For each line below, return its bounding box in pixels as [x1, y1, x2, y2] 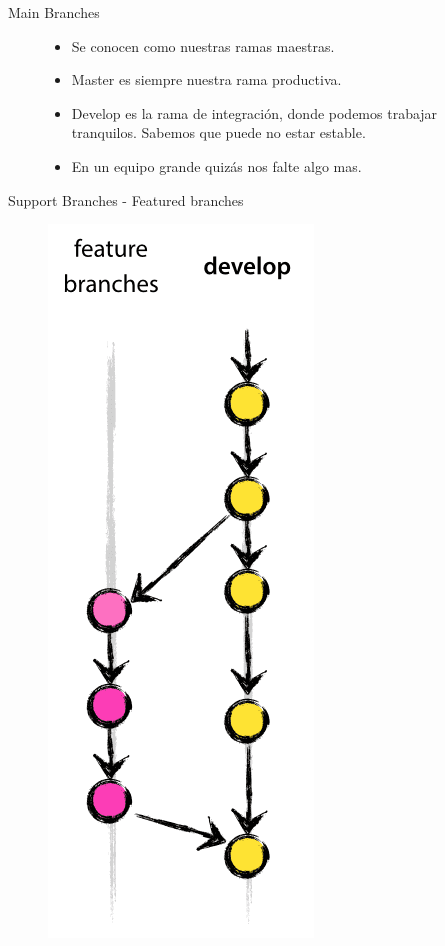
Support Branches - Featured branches [8, 189, 244, 210]
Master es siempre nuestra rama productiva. [71, 69, 342, 90]
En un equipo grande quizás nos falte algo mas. [71, 155, 362, 176]
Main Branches [8, 2, 100, 22]
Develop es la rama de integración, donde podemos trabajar [71, 102, 438, 123]
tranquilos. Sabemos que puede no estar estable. [71, 122, 366, 143]
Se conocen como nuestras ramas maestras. [71, 35, 335, 56]
